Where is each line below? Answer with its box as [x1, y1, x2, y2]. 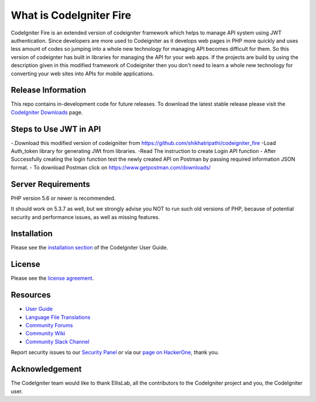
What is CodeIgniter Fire [11, 9, 132, 22]
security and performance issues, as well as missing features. [11, 213, 160, 220]
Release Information [11, 85, 87, 95]
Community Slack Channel [25, 338, 90, 345]
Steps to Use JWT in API [11, 124, 101, 134]
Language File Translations [25, 313, 91, 321]
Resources [11, 290, 51, 300]
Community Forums [25, 322, 73, 329]
